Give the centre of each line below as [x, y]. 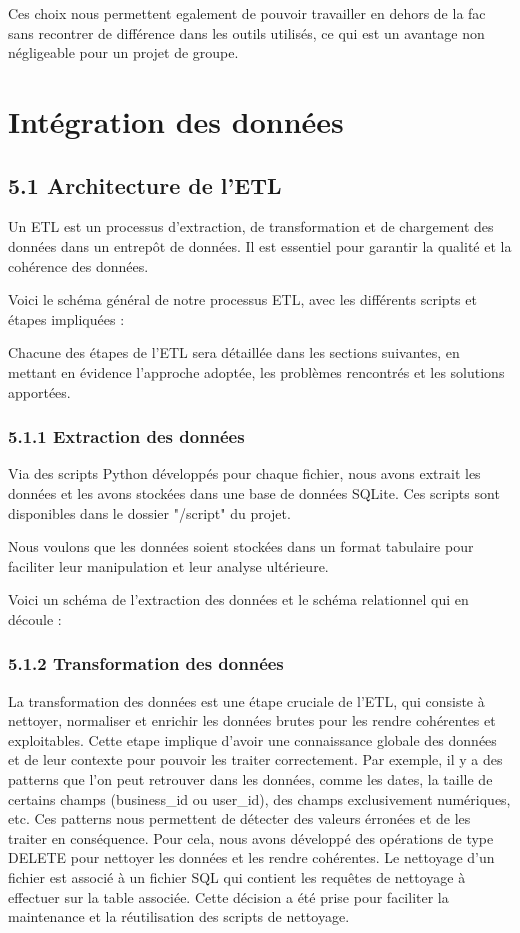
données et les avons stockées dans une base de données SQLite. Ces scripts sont [254, 492]
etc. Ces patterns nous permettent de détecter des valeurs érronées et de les [239, 818]
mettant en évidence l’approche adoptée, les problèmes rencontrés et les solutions [256, 371]
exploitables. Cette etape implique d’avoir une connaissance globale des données [252, 739]
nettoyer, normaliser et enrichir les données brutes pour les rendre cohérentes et [252, 720]
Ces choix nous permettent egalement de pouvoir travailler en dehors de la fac [247, 13]
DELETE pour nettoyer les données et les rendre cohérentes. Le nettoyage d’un [251, 857]
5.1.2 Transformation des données [146, 663]
